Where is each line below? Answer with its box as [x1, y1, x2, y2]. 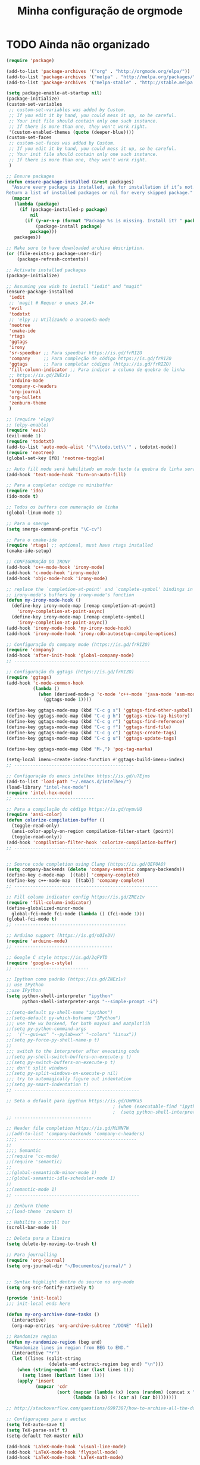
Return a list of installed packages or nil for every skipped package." [6, 190, 193, 196]
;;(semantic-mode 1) [6, 1187, 58, 1193]
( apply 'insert [17, 1378, 55, 1384]
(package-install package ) [35, 223, 102, 229]
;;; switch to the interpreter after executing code [6, 1048, 140, 1054]
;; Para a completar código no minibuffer [6, 482, 113, 488]
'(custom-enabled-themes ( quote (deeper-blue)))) [8, 129, 135, 135]
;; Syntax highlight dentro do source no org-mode [6, 1279, 135, 1285]
